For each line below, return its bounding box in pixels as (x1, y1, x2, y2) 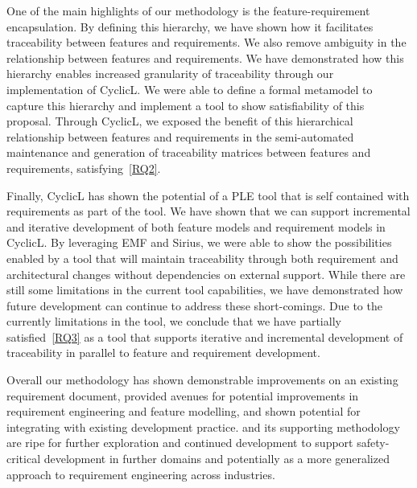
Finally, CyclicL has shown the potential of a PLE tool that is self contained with (6, 187, 410, 203)
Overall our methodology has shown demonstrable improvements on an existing (6, 371, 398, 388)
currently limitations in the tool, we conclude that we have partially (6, 313, 341, 330)
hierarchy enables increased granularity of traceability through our (6, 65, 334, 82)
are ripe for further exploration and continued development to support (6, 434, 353, 451)
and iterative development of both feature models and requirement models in (6, 218, 386, 235)
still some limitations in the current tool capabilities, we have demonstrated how (6, 281, 403, 298)
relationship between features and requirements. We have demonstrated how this (6, 49, 404, 66)
